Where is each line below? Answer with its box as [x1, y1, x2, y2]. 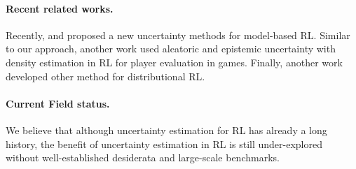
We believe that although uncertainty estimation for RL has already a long [6, 122, 327, 137]
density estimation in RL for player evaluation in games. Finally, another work [6, 54, 343, 69]
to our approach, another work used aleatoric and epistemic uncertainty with [6, 41, 336, 56]
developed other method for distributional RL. [6, 68, 205, 83]
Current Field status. [6, 96, 110, 110]
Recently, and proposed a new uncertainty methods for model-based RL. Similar [6, 27, 350, 42]
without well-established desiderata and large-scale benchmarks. [6, 150, 280, 165]
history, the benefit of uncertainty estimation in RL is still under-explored [6, 136, 323, 151]
